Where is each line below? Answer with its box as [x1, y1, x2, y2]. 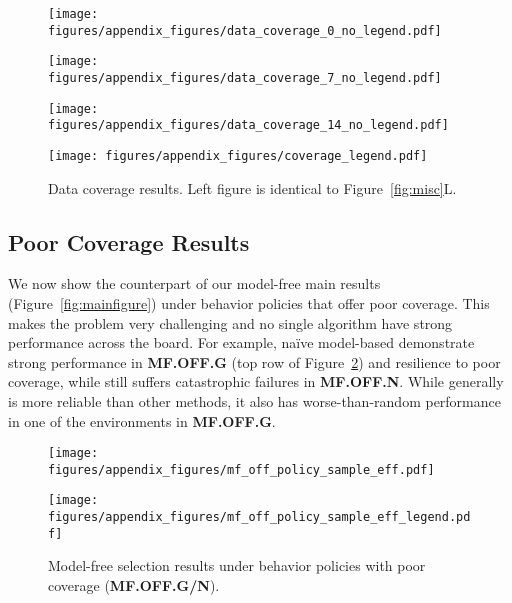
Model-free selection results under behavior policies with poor [48, 555, 426, 576]
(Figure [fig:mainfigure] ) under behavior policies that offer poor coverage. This [8, 292, 490, 313]
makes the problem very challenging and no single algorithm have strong [8, 312, 453, 333]
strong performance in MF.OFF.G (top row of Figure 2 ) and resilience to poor [8, 351, 501, 372]
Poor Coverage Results [8, 226, 250, 257]
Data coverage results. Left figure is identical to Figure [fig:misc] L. [48, 177, 457, 198]
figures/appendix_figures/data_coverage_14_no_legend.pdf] [48, 118, 449, 133]
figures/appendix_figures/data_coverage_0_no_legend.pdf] [48, 23, 442, 38]
